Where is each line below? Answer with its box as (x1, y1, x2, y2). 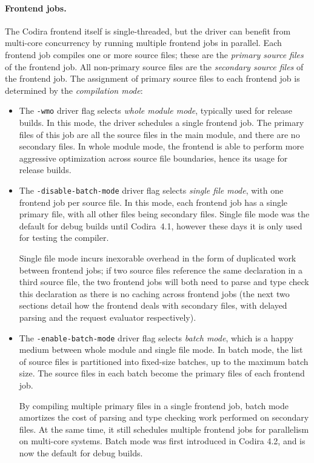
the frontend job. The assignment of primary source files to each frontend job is (5, 72, 300, 85)
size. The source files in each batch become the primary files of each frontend (19, 367, 305, 379)
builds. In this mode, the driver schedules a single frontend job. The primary (19, 116, 304, 129)
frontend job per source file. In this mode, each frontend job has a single (19, 195, 288, 208)
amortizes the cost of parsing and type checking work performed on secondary (19, 411, 309, 424)
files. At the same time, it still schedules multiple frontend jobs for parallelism (19, 422, 309, 435)
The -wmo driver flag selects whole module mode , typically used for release (19, 104, 292, 117)
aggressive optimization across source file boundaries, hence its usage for (19, 151, 288, 164)
